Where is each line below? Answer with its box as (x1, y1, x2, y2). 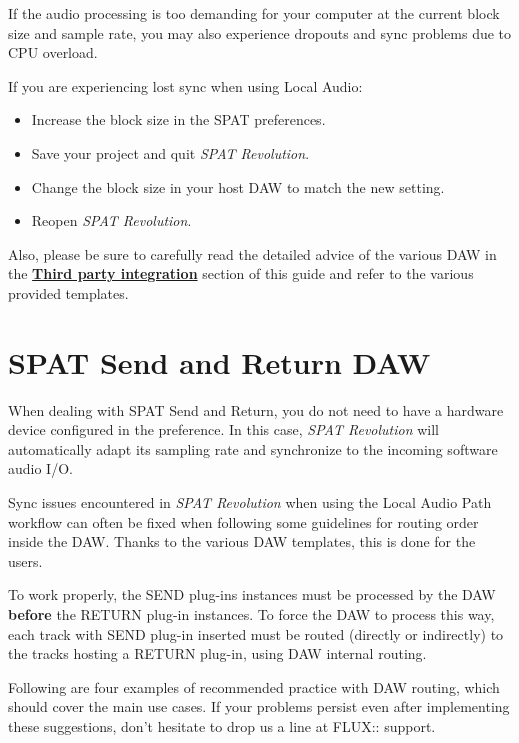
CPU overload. (8, 42, 98, 63)
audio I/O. (8, 458, 73, 479)
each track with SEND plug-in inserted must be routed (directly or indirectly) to (8, 623, 504, 644)
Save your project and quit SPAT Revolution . (31, 142, 310, 163)
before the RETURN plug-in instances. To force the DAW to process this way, (8, 604, 495, 624)
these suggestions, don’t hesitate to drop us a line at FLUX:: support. (8, 715, 436, 736)
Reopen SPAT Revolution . (31, 210, 192, 231)
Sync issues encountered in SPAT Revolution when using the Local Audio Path (8, 492, 492, 513)
